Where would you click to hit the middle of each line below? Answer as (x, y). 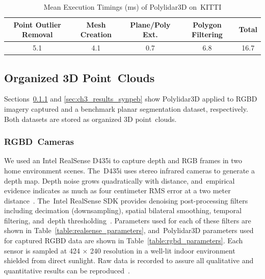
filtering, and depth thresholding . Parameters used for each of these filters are (128, 220)
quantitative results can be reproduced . (67, 270)
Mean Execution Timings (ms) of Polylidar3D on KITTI (132, 7)
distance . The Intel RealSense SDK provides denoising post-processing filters (126, 200)
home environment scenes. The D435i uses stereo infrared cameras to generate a (129, 170)
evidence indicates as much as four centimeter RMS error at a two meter (117, 191)
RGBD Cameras (39, 142)
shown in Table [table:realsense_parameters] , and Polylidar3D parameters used (129, 230)
